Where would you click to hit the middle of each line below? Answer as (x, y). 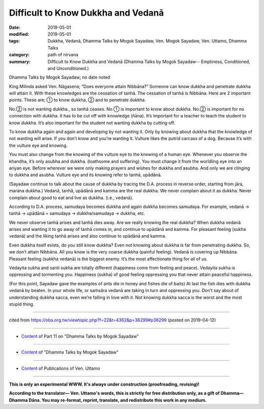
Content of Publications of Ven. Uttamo (61, 368)
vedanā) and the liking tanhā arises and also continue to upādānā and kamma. (88, 236)
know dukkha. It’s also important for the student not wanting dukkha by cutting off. (92, 123)
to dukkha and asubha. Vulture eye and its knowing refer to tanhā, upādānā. (86, 175)
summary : (20, 62)
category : (19, 55)
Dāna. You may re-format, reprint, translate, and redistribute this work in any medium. (118, 400)
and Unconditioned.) (68, 68)
